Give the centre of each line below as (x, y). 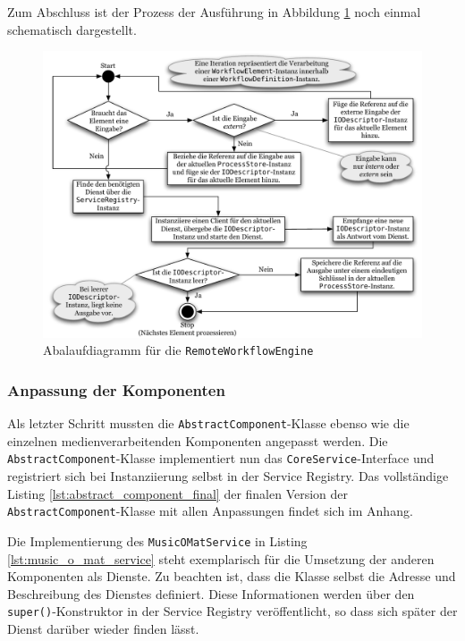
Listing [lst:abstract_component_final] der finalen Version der (178, 493)
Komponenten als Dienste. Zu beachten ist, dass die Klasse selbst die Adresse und (232, 576)
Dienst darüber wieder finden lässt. (103, 628)
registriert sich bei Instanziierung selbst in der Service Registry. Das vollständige (228, 476)
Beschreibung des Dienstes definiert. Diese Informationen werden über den (211, 593)
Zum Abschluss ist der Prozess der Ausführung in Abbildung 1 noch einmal (214, 12)
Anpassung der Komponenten (116, 389)
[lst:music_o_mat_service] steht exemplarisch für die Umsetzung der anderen (221, 558)
